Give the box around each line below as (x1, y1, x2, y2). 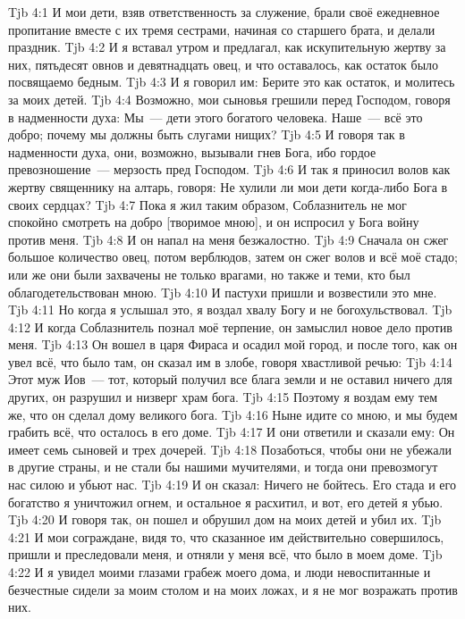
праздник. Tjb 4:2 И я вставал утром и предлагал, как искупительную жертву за (8, 38, 446, 56)
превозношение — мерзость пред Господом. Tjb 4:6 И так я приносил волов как (8, 160, 451, 179)
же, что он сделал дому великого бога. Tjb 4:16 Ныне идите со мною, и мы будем (8, 405, 458, 423)
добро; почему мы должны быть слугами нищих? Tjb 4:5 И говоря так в (8, 125, 405, 144)
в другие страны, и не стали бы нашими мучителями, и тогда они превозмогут (8, 457, 438, 476)
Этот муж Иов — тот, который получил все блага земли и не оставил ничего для (8, 370, 452, 389)
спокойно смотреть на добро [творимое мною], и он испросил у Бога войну (8, 213, 419, 231)
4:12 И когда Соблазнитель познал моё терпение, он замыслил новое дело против (8, 317, 452, 336)
